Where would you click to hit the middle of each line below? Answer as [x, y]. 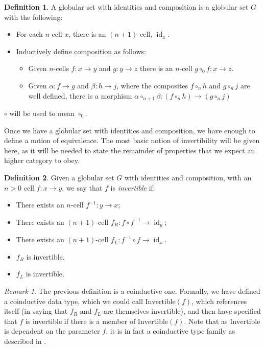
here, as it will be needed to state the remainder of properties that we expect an [130, 150]
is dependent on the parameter [52, 331]
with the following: [33, 17]
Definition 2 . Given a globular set [59, 177]
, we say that [82, 187]
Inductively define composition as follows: [81, 51]
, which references [219, 301]
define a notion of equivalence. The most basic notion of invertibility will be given [132, 140]
